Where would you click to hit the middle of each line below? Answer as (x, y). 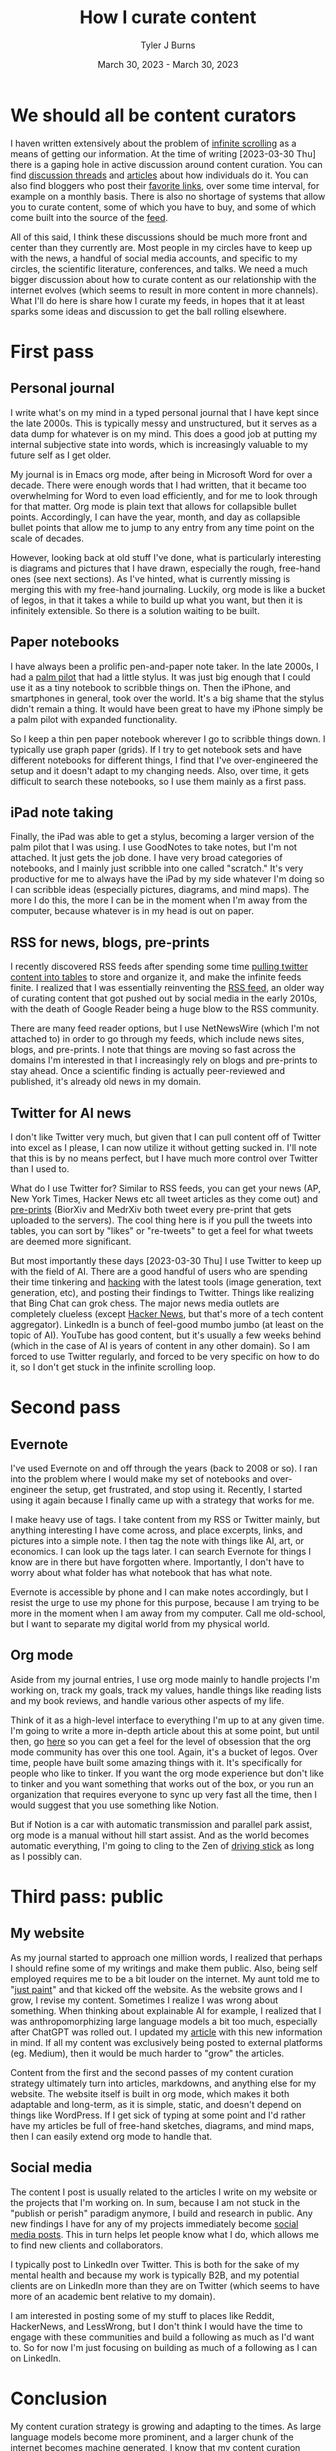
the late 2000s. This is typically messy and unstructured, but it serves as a (164, 423)
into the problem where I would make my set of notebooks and (139, 1478)
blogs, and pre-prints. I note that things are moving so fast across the (153, 1050)
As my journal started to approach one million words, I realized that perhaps (166, 1957)
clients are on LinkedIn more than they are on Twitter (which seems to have (165, 2285)
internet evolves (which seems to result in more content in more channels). (164, 290)
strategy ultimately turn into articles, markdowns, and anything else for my (163, 2083)
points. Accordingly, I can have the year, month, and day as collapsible (155, 517)
